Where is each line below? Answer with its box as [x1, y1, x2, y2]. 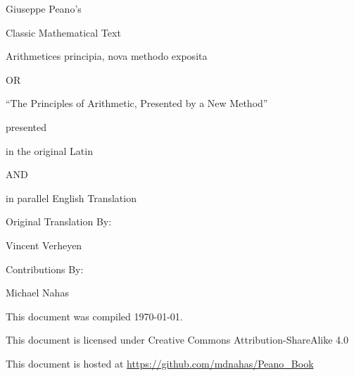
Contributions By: [6, 261, 84, 276]
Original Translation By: [6, 214, 112, 229]
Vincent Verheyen [6, 237, 82, 252]
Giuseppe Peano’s [6, 1, 82, 15]
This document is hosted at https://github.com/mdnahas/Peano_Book [6, 356, 314, 370]
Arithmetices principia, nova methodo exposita [6, 49, 208, 63]
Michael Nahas [6, 285, 69, 300]
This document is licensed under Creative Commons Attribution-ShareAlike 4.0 [6, 332, 348, 347]
